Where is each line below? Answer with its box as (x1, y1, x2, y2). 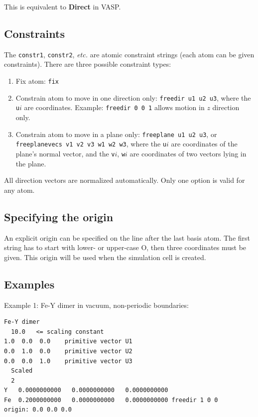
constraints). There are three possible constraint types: (4, 59, 171, 69)
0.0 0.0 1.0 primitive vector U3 (4, 357, 132, 365)
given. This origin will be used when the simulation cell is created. (4, 252, 206, 262)
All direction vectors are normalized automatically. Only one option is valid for (4, 175, 245, 185)
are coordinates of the (171, 139, 238, 149)
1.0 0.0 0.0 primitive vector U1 (4, 338, 132, 345)
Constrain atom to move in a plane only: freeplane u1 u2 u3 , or (15, 129, 217, 139)
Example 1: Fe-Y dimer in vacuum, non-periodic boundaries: (4, 299, 189, 310)
